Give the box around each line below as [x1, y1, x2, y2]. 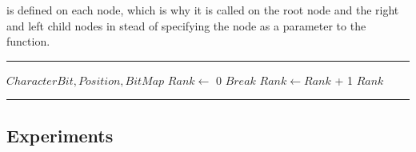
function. [6, 33, 50, 50]
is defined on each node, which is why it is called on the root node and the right [6, 2, 399, 18]
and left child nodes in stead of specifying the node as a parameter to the [6, 17, 366, 34]
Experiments [6, 122, 114, 147]
